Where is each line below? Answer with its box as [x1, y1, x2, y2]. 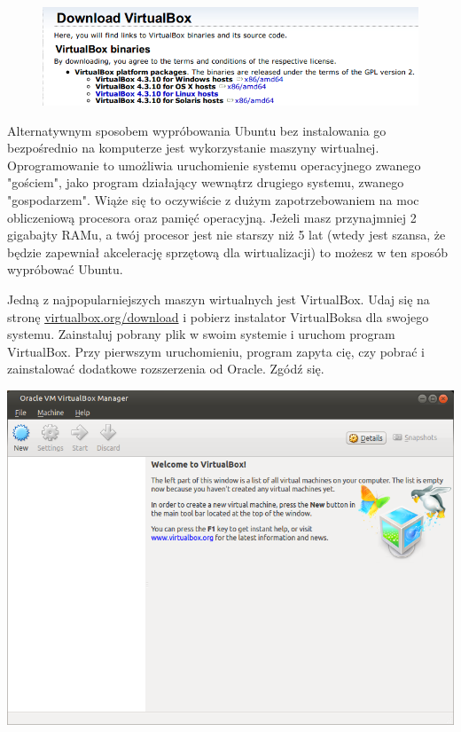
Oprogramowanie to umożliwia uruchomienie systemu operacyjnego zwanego [7, 155, 421, 174]
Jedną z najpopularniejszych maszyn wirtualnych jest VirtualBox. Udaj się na [7, 290, 430, 309]
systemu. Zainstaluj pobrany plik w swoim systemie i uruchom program [7, 325, 395, 343]
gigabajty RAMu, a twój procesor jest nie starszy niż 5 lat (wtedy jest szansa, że [7, 225, 446, 244]
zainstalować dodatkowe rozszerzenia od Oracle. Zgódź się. [7, 359, 324, 378]
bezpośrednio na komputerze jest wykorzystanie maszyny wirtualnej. [7, 138, 379, 157]
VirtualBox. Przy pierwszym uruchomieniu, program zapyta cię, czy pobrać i [7, 342, 425, 360]
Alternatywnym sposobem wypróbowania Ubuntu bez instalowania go [7, 121, 387, 139]
